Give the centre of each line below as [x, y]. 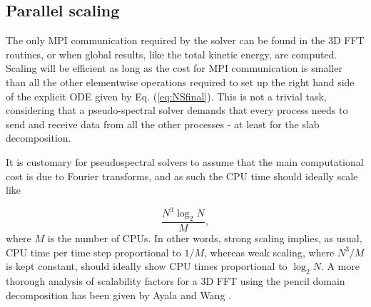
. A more [340, 266]
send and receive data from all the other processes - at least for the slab [163, 124]
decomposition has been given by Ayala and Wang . [118, 295]
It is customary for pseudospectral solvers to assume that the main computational [185, 161]
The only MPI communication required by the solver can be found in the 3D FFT [185, 40]
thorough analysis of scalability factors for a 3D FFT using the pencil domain [176, 281]
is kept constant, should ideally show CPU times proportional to [147, 266]
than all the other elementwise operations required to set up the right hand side [180, 82]
